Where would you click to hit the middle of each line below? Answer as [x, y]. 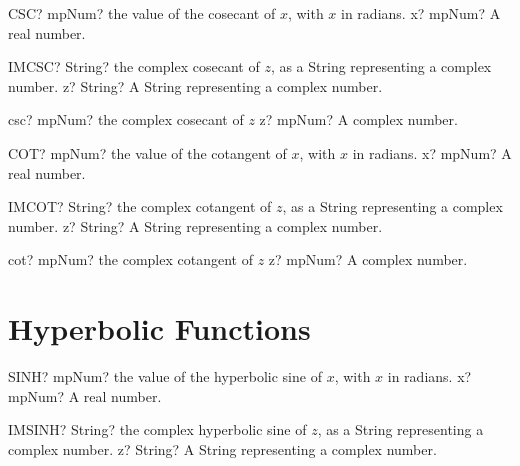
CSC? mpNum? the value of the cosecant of [142, 13]
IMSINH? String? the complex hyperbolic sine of [157, 429]
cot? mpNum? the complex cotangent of [130, 259]
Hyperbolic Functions [159, 328]
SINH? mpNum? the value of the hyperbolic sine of [165, 376]
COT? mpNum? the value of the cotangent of [147, 152]
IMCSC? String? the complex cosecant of [134, 66]
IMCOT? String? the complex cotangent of [140, 206]
